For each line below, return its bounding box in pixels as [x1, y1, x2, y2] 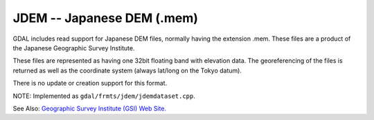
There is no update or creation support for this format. [12, 79, 168, 88]
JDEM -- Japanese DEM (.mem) [12, 10, 199, 26]
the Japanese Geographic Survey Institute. [12, 43, 135, 52]
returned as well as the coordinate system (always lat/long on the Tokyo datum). [12, 66, 242, 74]
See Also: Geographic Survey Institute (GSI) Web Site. [12, 104, 166, 112]
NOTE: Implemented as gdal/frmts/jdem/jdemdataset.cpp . [12, 92, 195, 100]
